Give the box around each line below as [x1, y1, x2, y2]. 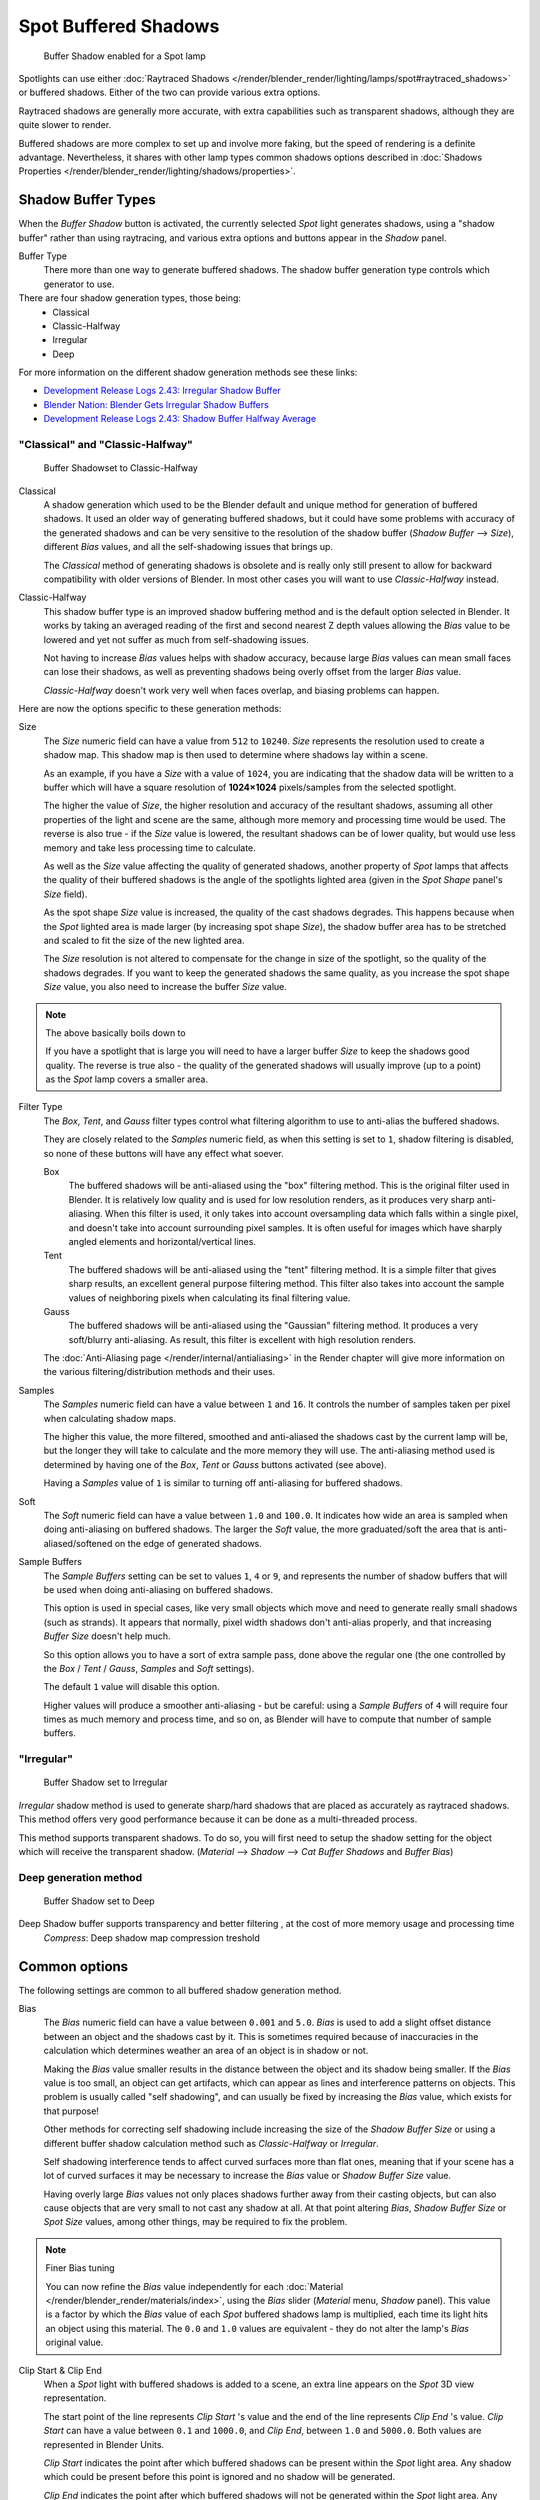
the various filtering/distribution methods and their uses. [43, 1366, 276, 1378]
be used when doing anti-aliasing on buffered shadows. [43, 1583, 274, 1595]
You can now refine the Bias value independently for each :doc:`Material [45, 2280, 344, 2292]
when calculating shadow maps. [43, 1412, 177, 1424]
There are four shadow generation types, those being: [18, 292, 242, 304]
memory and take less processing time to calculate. [43, 841, 257, 854]
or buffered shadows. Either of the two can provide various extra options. [18, 86, 321, 99]
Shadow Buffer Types [18, 191, 156, 209]
